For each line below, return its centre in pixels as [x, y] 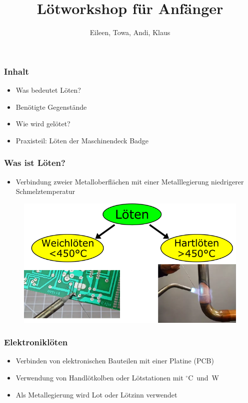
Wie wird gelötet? [43, 124]
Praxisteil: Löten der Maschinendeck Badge [82, 140]
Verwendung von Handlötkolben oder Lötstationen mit [99, 377]
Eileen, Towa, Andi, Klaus [130, 32]
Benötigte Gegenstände [51, 107]
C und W [203, 377]
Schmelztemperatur [45, 191]
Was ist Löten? [35, 163]
